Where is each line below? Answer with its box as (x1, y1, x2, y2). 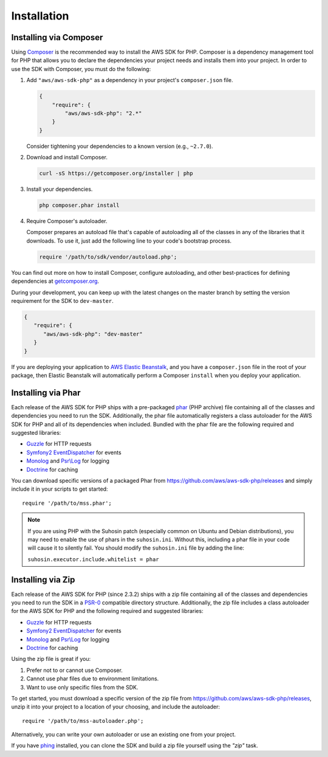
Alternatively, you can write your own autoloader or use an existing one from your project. (11, 731, 236, 738)
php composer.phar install (39, 202, 120, 209)
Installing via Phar (11, 387, 81, 398)
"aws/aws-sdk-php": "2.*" (64, 110, 142, 117)
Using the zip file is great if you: (11, 655, 91, 663)
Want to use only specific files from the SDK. (26, 683, 138, 691)
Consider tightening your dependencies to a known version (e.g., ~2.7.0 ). (26, 142, 213, 150)
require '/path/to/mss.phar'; (22, 499, 112, 506)
